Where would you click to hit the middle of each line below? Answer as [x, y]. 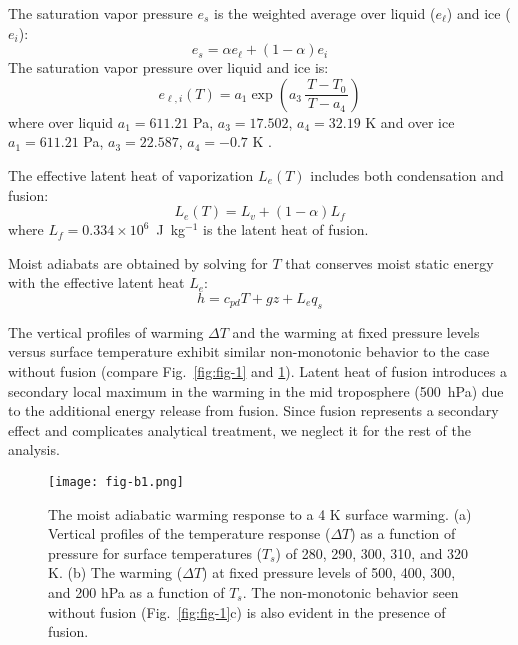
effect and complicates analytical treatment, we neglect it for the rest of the [239, 429]
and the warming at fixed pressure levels [356, 331]
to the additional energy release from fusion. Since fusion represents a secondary [253, 410]
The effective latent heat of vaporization [131, 174]
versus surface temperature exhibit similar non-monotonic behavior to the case [249, 351]
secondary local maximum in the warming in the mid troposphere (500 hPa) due [256, 390]
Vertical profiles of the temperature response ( [189, 533]
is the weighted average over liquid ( [324, 13]
